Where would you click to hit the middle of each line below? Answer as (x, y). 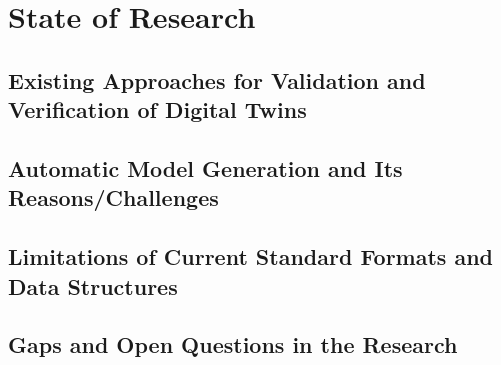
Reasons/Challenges (113, 197)
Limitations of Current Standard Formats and (250, 256)
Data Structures (93, 285)
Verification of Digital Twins (157, 109)
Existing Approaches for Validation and (217, 79)
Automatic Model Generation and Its (205, 167)
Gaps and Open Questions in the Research (233, 344)
